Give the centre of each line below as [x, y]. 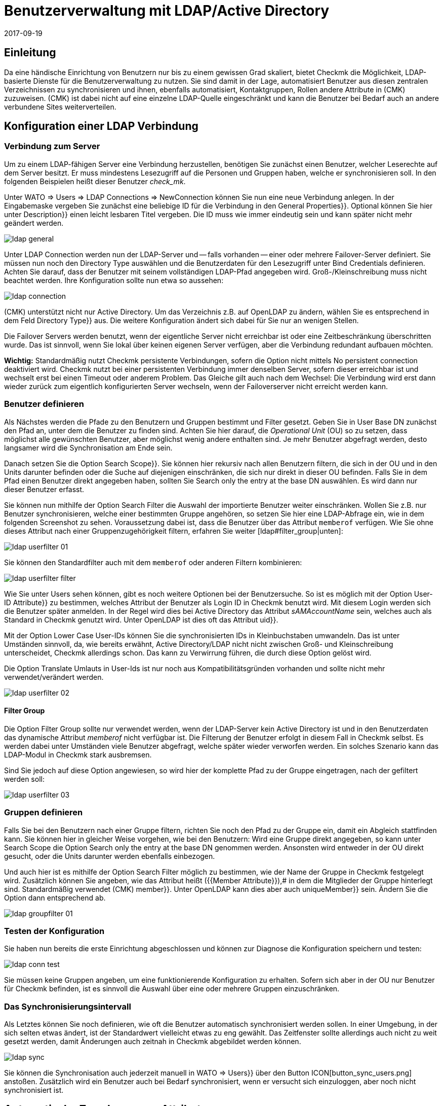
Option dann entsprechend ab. [55, 897]
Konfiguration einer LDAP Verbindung [101, 126]
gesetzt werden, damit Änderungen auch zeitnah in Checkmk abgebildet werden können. [153, 1042]
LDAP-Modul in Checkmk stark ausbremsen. [78, 754]
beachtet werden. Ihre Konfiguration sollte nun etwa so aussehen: [114, 280]
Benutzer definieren [44, 404]
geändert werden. [34, 223]
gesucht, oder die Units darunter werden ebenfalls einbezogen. [110, 856]
